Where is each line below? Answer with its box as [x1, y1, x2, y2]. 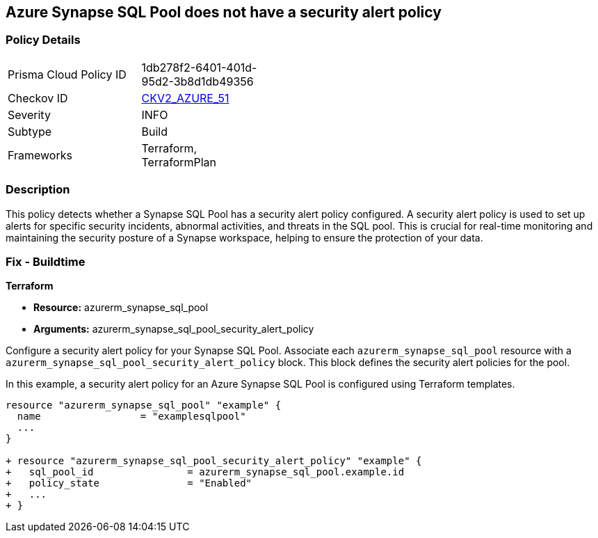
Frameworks [8, 148, 72, 162]
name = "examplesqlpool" [17, 411, 246, 422]
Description [6, 182, 70, 197]
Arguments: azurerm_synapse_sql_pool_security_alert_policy [33, 323, 314, 335]
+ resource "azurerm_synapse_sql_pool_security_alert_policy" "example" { [6, 455, 422, 467]
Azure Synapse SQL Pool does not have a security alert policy [6, 3, 442, 21]
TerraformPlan [141, 155, 217, 169]
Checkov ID [8, 90, 68, 105]
